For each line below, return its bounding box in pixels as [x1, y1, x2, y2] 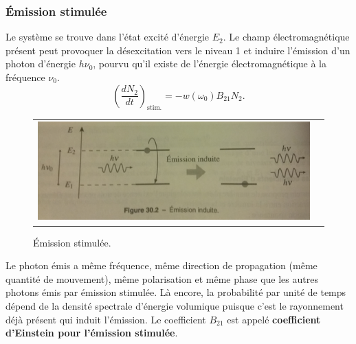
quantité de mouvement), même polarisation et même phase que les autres [5, 271, 318, 286]
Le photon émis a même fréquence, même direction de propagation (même [5, 258, 318, 273]
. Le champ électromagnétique [223, 30, 350, 44]
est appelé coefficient [227, 312, 321, 326]
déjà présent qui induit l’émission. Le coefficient [5, 312, 206, 326]
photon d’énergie [5, 56, 76, 71]
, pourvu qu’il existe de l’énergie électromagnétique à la [93, 56, 327, 71]
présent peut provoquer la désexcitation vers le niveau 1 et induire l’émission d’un [5, 43, 351, 57]
